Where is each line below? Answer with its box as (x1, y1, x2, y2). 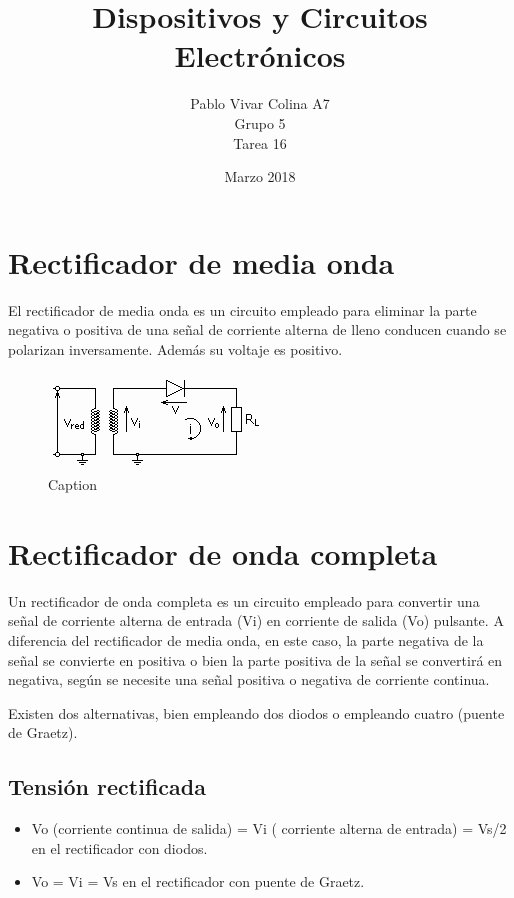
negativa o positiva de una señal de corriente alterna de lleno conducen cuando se (8, 319, 507, 340)
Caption (48, 474, 98, 494)
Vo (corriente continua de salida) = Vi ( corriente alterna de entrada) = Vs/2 (31, 818, 507, 839)
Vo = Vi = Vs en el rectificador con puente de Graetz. (31, 871, 365, 892)
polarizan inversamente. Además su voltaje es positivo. (8, 338, 343, 359)
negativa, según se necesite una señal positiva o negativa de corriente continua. (8, 669, 490, 690)
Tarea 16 (233, 132, 287, 153)
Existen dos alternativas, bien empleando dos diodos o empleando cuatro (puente (8, 702, 505, 723)
